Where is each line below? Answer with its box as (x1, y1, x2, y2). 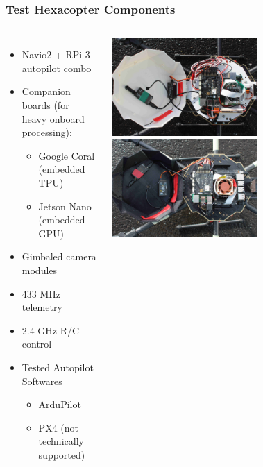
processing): (22, 125, 72, 139)
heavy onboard (22, 111, 85, 126)
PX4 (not (38, 420, 78, 434)
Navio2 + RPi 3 (22, 47, 90, 62)
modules (22, 262, 58, 277)
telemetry (22, 300, 62, 314)
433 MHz (22, 286, 61, 300)
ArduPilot (38, 397, 81, 411)
